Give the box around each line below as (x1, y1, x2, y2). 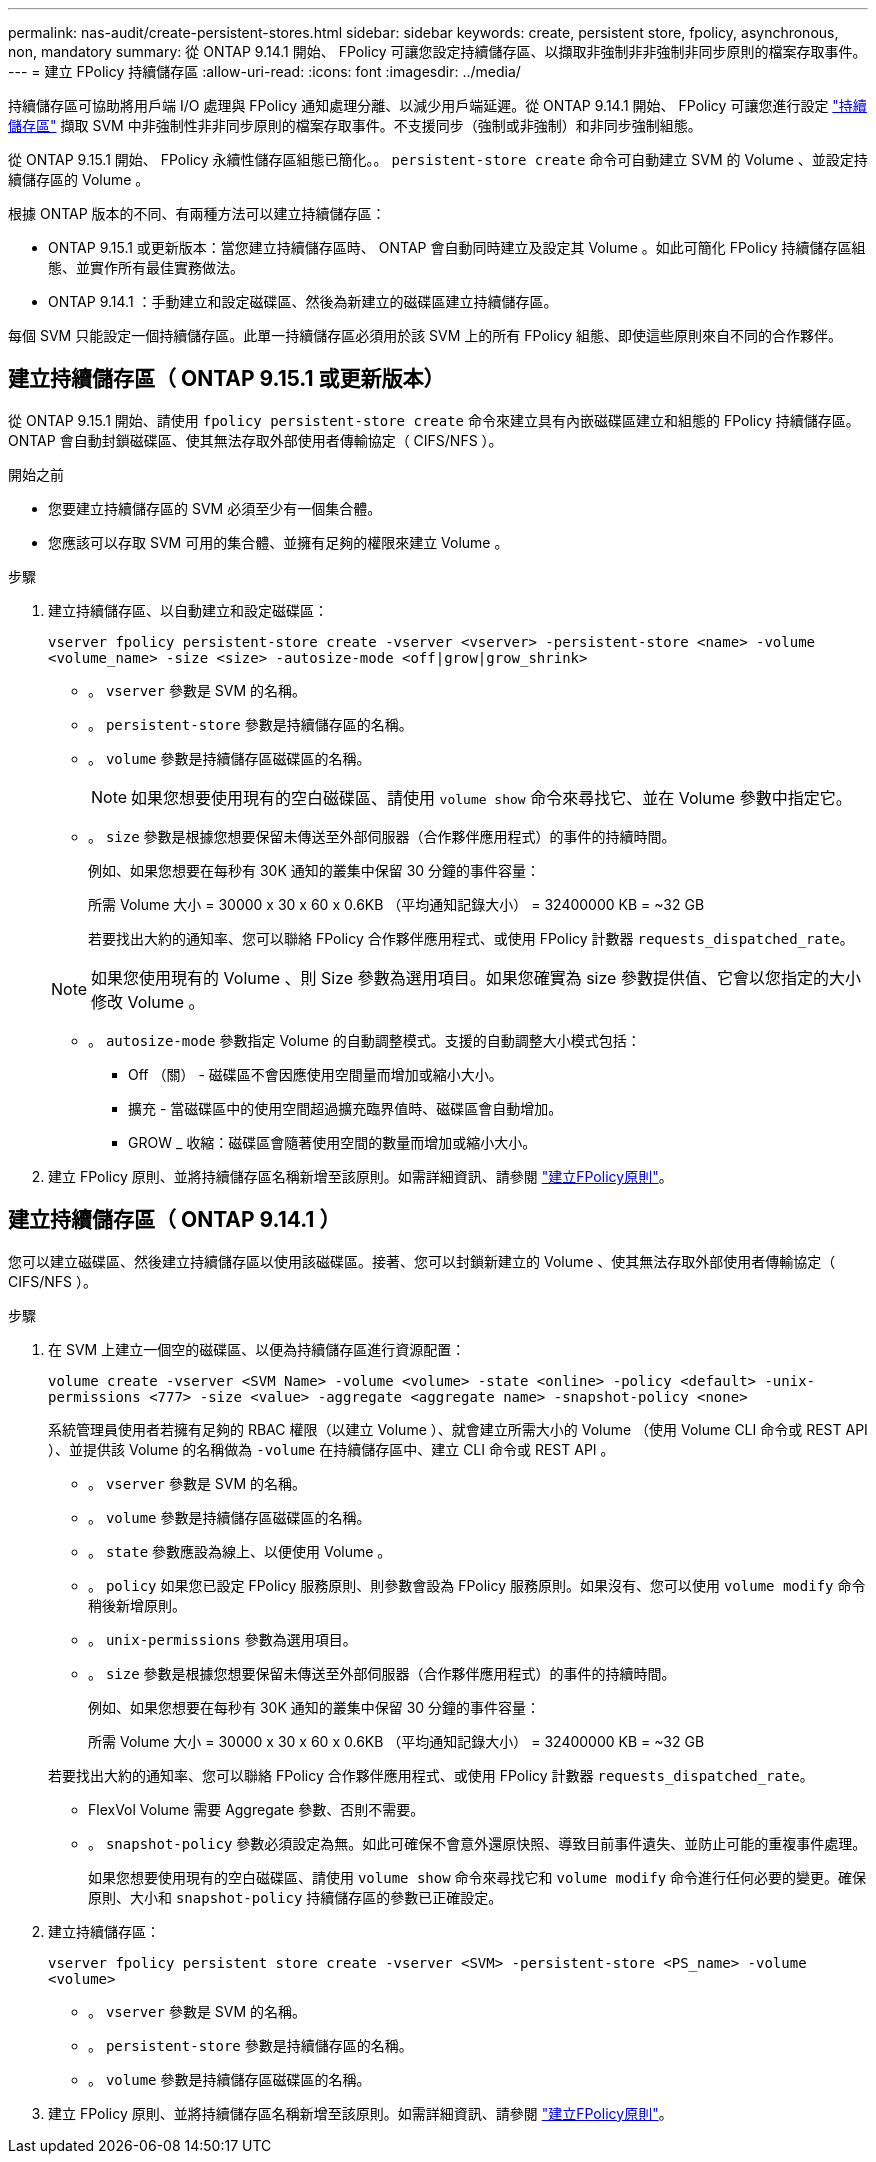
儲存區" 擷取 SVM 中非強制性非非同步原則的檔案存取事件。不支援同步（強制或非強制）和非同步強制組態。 (8, 117, 702, 134)
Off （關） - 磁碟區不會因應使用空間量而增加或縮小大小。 (128, 1065, 503, 1083)
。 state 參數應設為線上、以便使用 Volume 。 (88, 1542, 392, 1560)
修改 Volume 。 (91, 991, 205, 1012)
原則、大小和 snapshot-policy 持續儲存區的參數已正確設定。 (88, 1888, 503, 1906)
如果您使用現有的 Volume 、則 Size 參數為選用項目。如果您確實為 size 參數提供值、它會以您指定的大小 (91, 967, 861, 988)
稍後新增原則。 (88, 1596, 186, 1614)
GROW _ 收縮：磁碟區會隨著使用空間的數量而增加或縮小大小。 (128, 1133, 537, 1151)
